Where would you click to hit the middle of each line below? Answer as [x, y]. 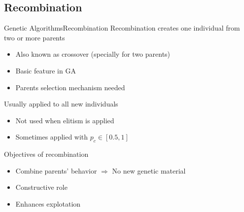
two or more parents [35, 37]
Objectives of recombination [46, 154]
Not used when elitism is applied [65, 120]
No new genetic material [149, 170]
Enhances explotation [48, 203]
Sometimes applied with [52, 137]
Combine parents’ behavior [56, 170]
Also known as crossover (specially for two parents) [93, 54]
